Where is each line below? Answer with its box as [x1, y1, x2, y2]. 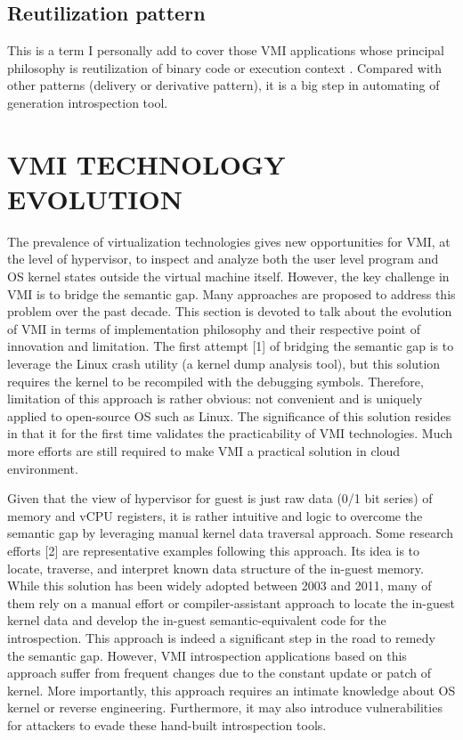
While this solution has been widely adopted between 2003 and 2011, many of [7, 576, 432, 595]
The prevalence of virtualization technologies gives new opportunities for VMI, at [7, 232, 451, 250]
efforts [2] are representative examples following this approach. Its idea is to [7, 541, 420, 559]
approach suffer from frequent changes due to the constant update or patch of [7, 663, 432, 682]
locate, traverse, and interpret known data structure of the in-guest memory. [7, 558, 424, 577]
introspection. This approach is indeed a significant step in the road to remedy [7, 628, 435, 646]
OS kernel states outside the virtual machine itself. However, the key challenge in [7, 267, 450, 286]
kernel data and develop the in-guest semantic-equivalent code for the [7, 611, 386, 630]
